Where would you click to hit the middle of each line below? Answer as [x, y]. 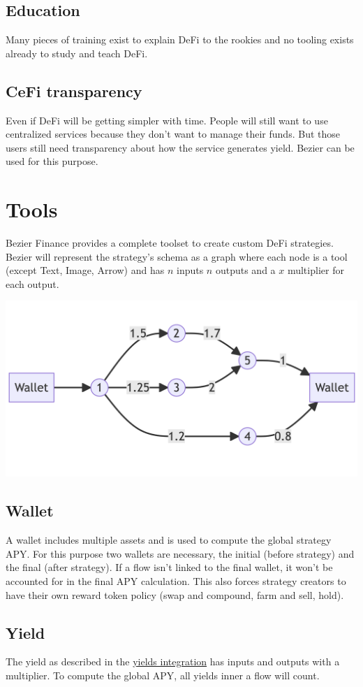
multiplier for [316, 270]
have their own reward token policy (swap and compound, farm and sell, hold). [175, 594]
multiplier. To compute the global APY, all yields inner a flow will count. [163, 675]
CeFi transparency [74, 91]
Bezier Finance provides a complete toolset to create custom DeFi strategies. [170, 243]
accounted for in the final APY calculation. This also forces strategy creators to [176, 581]
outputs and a [245, 270]
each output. [32, 283]
